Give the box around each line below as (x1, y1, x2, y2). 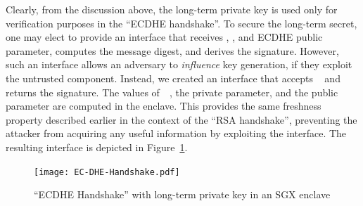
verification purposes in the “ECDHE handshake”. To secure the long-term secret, (6, 15, 357, 30)
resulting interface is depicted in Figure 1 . (6, 139, 188, 154)
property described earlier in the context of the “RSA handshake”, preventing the (6, 112, 357, 127)
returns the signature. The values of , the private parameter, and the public (6, 84, 338, 99)
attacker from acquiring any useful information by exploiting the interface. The (6, 126, 347, 141)
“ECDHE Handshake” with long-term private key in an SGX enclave (34, 187, 331, 202)
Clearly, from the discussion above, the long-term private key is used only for (6, 2, 338, 16)
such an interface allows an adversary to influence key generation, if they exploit (6, 57, 352, 72)
